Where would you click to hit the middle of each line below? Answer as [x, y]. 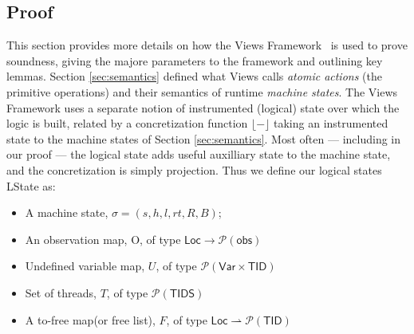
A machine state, [67, 212]
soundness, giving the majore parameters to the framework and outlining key [195, 60]
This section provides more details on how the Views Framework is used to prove [207, 45]
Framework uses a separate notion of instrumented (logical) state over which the [203, 107]
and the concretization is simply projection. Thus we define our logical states [194, 169]
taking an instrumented [331, 123]
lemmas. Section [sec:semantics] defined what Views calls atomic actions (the [194, 76]
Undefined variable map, [85, 266]
